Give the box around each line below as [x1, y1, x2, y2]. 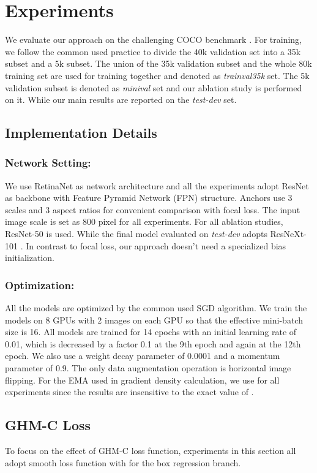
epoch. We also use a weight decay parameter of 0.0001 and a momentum [5, 349, 280, 362]
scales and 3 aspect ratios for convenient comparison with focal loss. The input [5, 203, 300, 216]
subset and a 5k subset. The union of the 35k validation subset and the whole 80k [5, 57, 312, 70]
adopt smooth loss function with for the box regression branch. [5, 456, 241, 469]
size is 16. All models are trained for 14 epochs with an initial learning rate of [5, 325, 297, 338]
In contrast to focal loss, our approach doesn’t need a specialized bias [26, 239, 286, 252]
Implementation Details [5, 123, 157, 142]
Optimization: [5, 277, 75, 292]
